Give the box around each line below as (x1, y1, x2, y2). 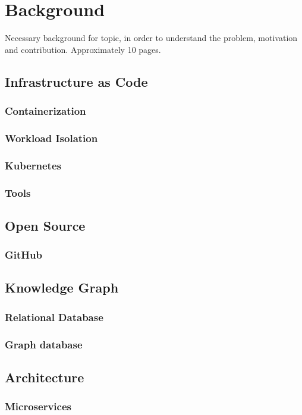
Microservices (5, 399, 71, 414)
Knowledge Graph (5, 278, 119, 297)
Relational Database (5, 309, 103, 324)
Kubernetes (5, 158, 61, 172)
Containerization (5, 103, 86, 118)
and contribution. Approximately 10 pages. (5, 43, 161, 55)
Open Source (5, 216, 86, 234)
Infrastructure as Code (5, 72, 148, 90)
